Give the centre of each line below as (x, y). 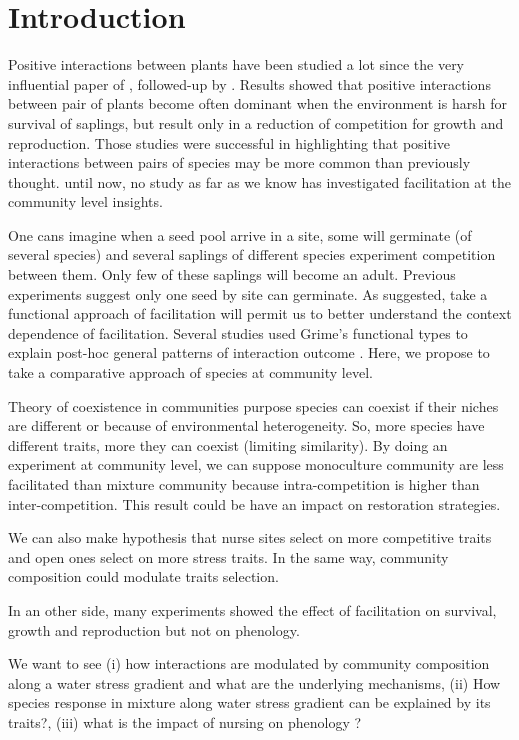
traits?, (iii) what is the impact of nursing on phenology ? (185, 721)
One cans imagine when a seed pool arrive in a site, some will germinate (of (240, 234)
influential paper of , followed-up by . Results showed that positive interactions (249, 83)
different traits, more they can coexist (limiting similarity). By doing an (228, 444)
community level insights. (85, 201)
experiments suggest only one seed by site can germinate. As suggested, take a (248, 293)
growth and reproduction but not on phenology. (154, 629)
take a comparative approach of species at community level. (190, 372)
